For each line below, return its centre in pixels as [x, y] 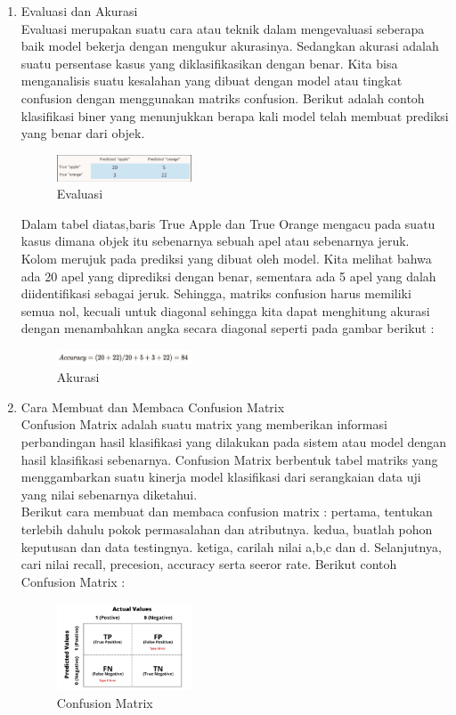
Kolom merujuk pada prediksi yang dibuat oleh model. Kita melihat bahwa [226, 259]
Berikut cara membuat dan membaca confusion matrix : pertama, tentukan [227, 512]
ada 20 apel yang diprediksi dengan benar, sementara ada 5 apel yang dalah [228, 276]
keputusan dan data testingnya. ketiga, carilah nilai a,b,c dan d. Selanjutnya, [231, 546]
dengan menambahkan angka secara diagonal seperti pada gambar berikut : [228, 328]
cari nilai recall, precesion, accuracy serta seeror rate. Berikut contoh [209, 564]
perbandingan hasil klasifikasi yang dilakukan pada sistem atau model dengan [234, 442]
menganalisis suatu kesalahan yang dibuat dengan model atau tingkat [212, 81]
